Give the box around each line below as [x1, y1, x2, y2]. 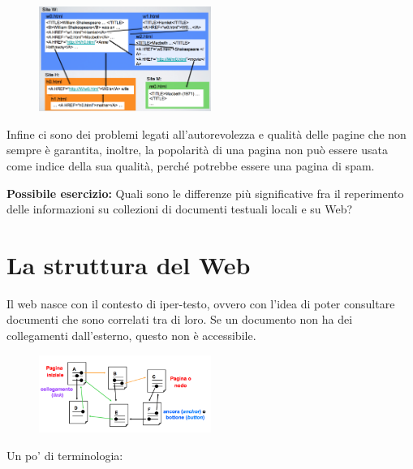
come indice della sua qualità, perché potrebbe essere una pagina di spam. [6, 157, 375, 174]
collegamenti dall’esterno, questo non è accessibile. [6, 327, 256, 344]
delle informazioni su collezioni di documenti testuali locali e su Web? [6, 200, 353, 217]
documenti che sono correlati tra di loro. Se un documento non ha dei [6, 311, 353, 328]
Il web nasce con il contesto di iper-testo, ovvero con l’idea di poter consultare [6, 295, 395, 312]
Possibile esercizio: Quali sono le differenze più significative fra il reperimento [6, 184, 404, 201]
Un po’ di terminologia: [6, 446, 123, 463]
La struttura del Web [6, 247, 251, 281]
